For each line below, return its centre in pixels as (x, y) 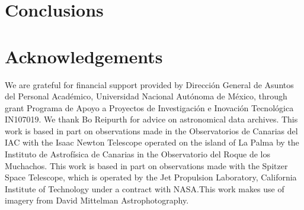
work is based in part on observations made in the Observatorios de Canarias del (151, 130)
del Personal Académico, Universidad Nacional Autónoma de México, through (146, 96)
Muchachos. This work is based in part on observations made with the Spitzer (146, 165)
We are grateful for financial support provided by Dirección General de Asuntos (149, 84)
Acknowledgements (84, 56)
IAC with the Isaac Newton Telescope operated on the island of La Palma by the (152, 142)
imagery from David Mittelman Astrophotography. (97, 200)
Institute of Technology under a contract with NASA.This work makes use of (145, 188)
